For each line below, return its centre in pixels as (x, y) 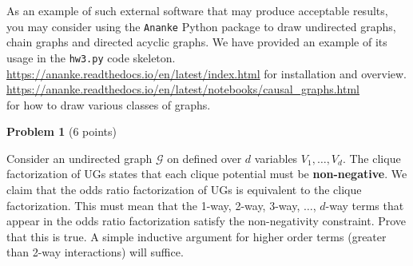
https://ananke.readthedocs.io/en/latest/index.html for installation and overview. (206, 73)
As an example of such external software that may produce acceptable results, (197, 10)
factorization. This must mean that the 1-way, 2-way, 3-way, (153, 205)
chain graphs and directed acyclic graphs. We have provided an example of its (197, 42)
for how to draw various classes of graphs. (109, 104)
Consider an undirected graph (79, 158)
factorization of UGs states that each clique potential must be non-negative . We (207, 174)
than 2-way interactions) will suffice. (95, 252)
